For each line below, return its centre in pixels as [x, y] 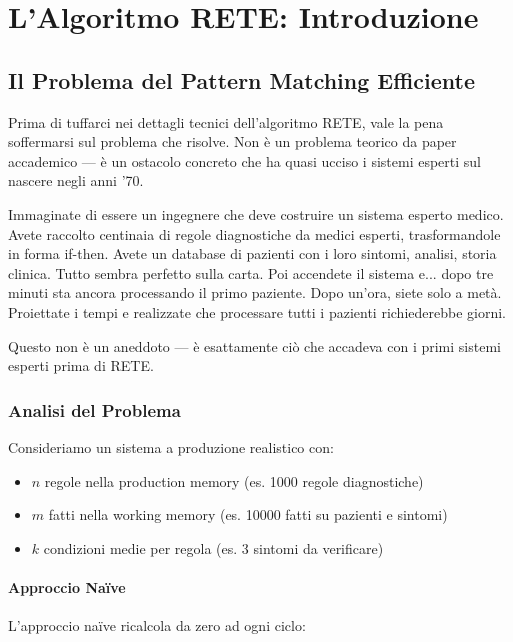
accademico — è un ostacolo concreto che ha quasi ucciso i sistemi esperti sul [245, 160]
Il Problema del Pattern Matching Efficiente [242, 79]
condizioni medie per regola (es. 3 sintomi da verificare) [213, 547]
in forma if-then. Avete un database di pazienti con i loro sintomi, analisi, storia [252, 253]
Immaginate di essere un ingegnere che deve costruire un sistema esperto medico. [256, 213]
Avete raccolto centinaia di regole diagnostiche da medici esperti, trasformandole [254, 233]
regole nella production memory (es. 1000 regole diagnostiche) [234, 480]
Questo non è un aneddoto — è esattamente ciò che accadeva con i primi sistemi [254, 345]
